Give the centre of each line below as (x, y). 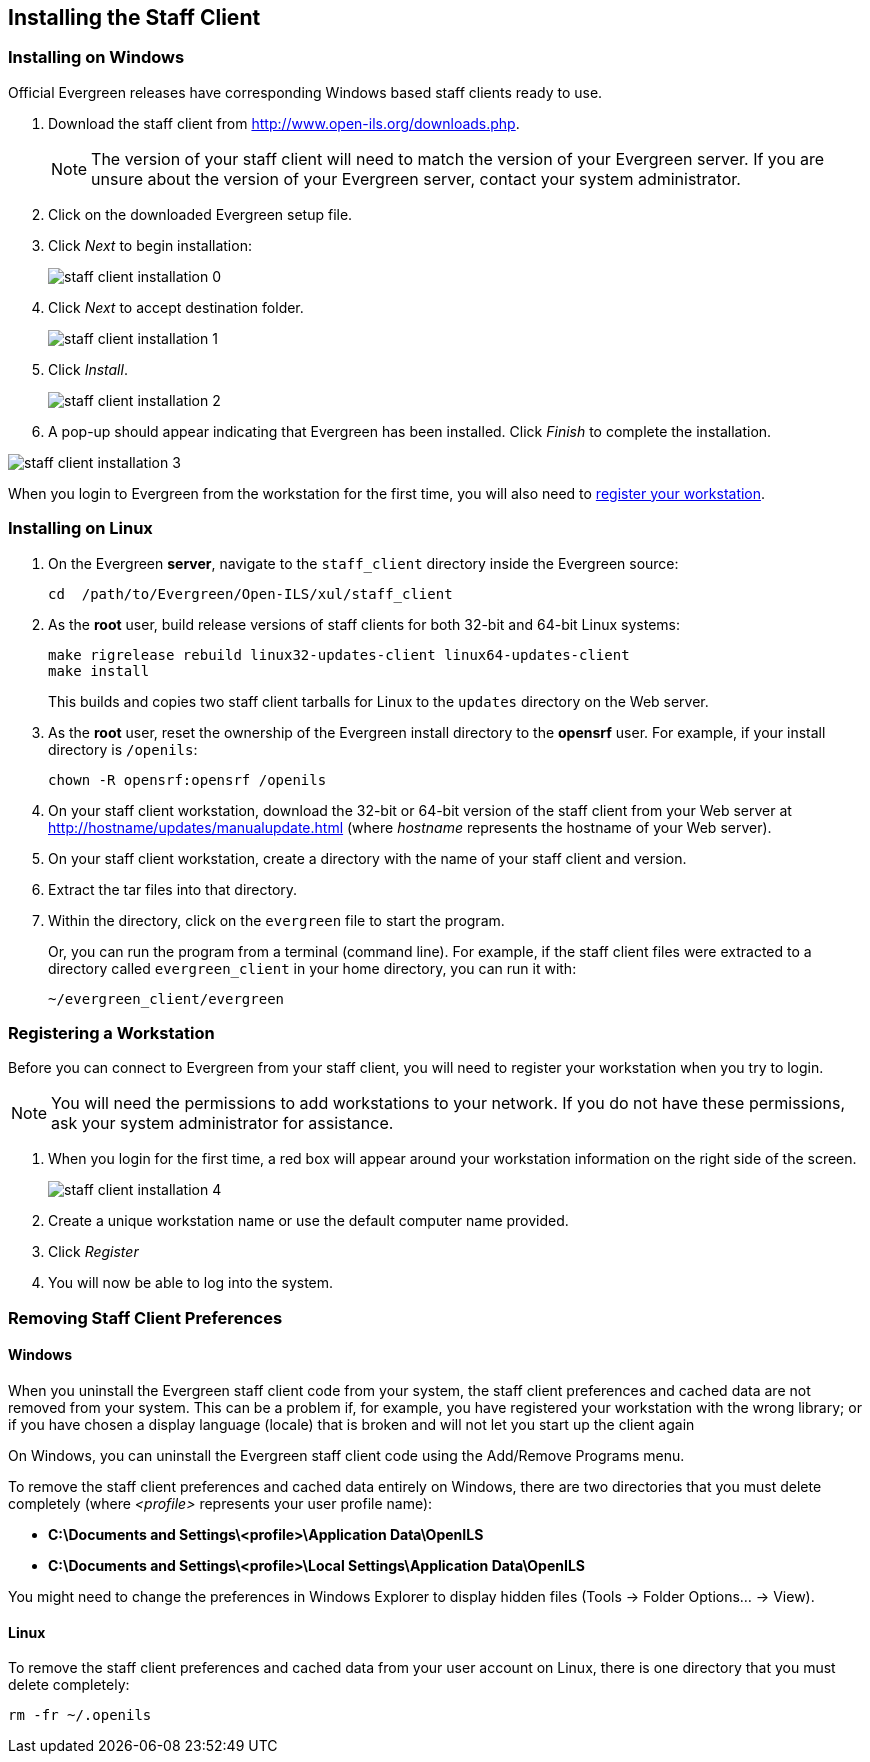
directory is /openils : (123, 749)
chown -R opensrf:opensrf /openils (187, 779)
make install (99, 670)
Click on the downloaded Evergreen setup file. (200, 214)
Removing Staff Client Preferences (145, 1317)
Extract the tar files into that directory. (173, 889)
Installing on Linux (80, 528)
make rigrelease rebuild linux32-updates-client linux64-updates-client (339, 654)
